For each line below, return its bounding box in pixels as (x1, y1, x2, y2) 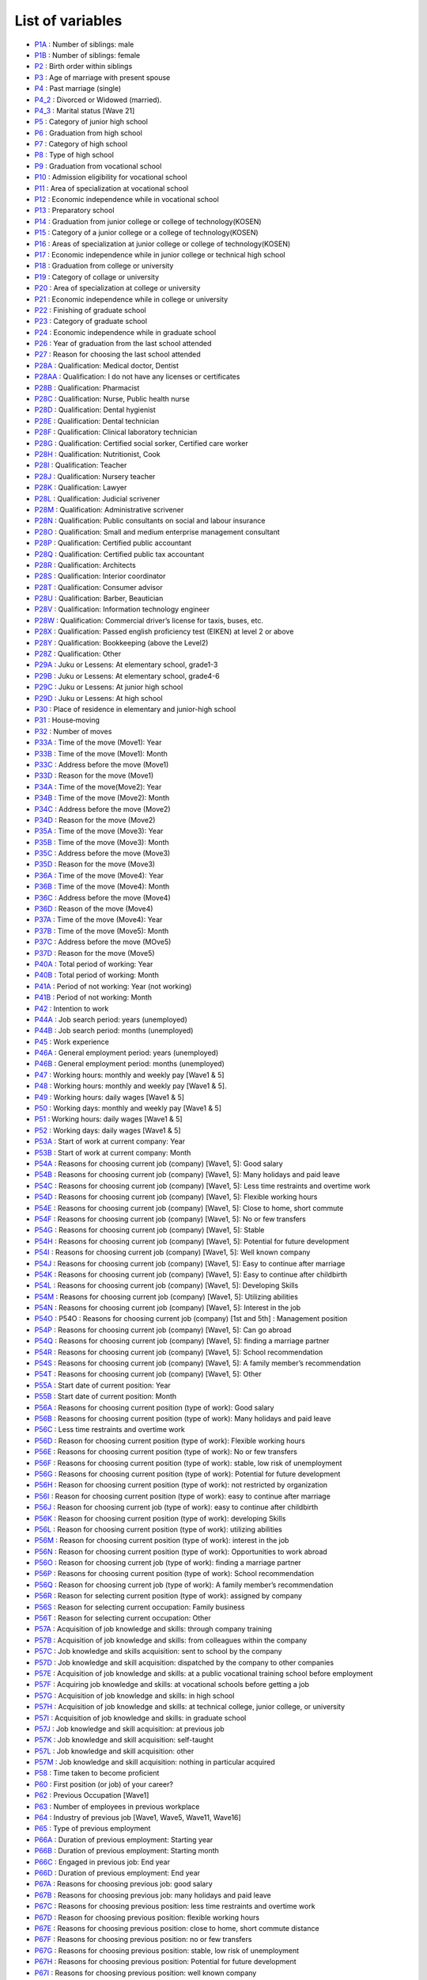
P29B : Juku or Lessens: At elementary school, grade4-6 (34, 671, 221, 680)
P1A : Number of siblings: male (34, 40, 134, 49)
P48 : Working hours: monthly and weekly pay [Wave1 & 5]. (34, 1081, 227, 1091)
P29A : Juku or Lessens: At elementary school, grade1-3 (34, 660, 218, 669)
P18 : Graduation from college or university (34, 261, 174, 271)
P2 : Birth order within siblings (34, 62, 133, 71)
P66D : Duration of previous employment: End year (34, 1868, 201, 1877)
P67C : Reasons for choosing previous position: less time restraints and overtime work (34, 1902, 316, 1911)
